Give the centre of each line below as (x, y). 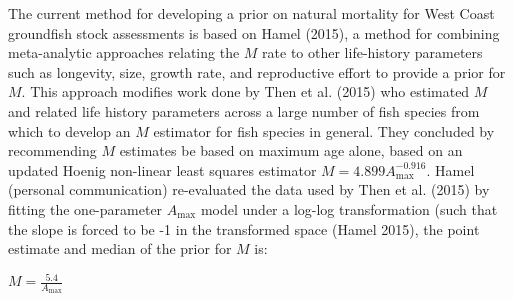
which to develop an (69, 130)
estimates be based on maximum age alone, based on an (291, 150)
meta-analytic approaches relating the (124, 52)
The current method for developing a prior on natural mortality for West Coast (251, 13)
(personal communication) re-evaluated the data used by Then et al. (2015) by (249, 189)
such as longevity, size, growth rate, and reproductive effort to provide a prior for (257, 71)
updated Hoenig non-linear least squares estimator (162, 169)
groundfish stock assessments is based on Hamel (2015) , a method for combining (254, 32)
